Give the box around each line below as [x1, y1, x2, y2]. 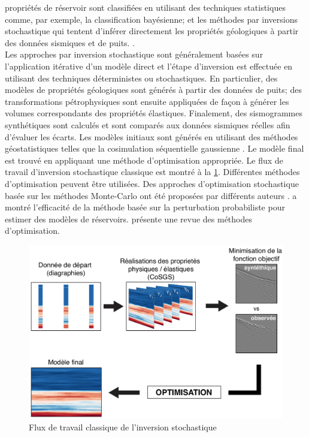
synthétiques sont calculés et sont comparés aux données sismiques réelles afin [5, 118, 290, 131]
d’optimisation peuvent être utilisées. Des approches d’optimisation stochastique [5, 177, 299, 189]
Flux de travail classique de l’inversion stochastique [29, 420, 217, 433]
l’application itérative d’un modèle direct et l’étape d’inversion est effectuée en [5, 59, 293, 72]
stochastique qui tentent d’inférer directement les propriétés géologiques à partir [5, 25, 299, 37]
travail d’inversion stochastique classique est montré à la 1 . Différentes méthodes [5, 165, 300, 178]
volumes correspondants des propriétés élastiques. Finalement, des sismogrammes [5, 107, 303, 119]
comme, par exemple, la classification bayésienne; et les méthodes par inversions [5, 13, 298, 25]
